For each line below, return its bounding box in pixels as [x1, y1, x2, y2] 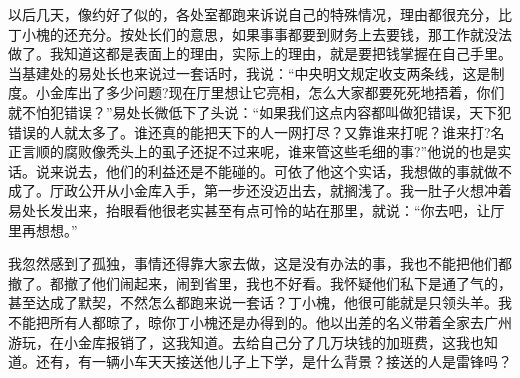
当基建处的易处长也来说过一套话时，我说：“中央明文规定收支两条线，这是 [8, 62, 491, 83]
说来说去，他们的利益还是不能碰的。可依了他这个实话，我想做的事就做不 [35, 160, 512, 181]
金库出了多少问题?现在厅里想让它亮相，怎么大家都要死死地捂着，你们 [49, 82, 505, 103]
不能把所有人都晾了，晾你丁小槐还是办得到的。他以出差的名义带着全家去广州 [8, 311, 512, 332]
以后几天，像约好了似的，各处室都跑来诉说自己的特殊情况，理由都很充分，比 [8, 4, 512, 24]
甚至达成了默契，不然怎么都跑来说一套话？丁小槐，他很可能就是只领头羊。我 [8, 292, 512, 313]
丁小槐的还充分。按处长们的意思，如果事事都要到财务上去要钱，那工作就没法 [8, 23, 512, 44]
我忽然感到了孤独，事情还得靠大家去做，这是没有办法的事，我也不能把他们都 [8, 253, 512, 274]
